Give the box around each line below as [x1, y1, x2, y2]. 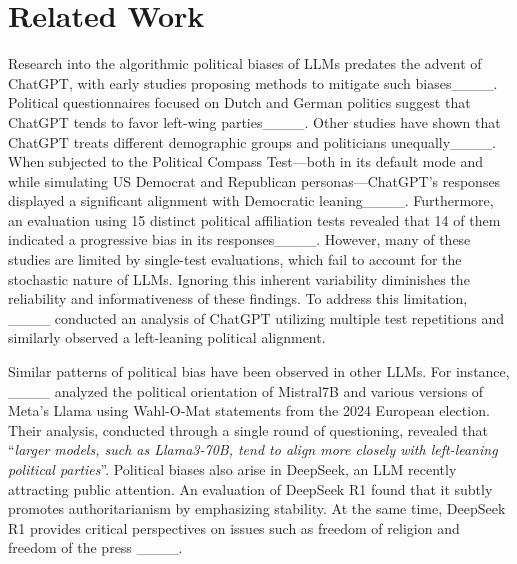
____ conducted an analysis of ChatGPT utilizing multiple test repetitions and [8, 307, 505, 328]
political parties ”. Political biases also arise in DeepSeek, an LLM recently [8, 459, 457, 479]
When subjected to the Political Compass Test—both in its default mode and [8, 151, 484, 172]
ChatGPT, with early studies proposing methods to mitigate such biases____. [8, 72, 498, 93]
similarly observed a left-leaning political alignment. [8, 327, 326, 348]
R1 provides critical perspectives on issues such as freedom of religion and [8, 517, 460, 538]
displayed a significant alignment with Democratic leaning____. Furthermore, [8, 190, 494, 211]
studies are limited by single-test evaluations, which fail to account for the [8, 249, 462, 270]
